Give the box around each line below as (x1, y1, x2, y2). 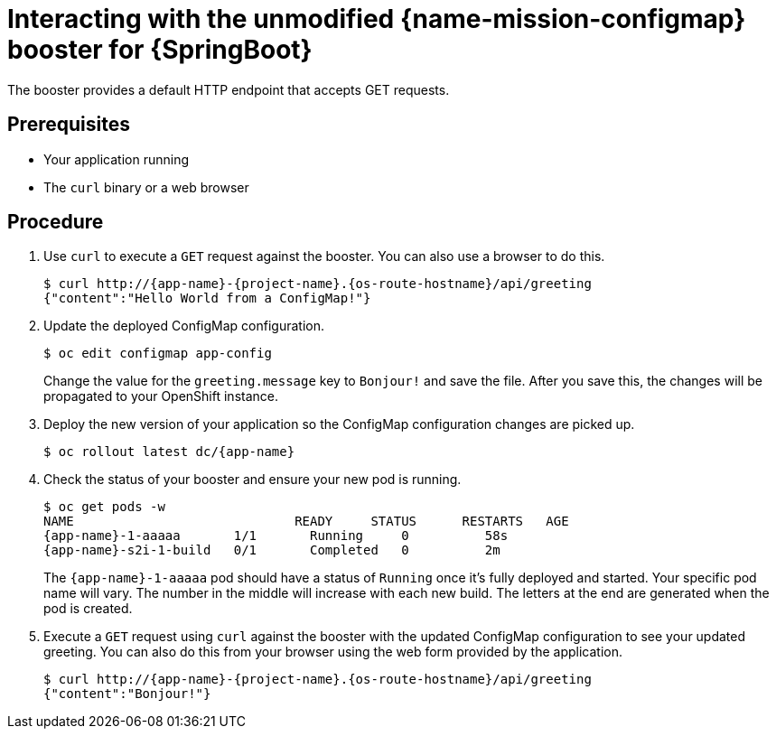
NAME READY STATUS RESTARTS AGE (43, 514, 569, 529)
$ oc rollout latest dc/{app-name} (43, 444, 295, 460)
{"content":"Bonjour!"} (43, 686, 211, 702)
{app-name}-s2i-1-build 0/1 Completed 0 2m (43, 543, 500, 558)
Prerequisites (7, 113, 130, 136)
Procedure (7, 210, 104, 234)
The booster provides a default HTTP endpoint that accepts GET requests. (7, 81, 450, 98)
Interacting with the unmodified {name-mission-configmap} (7, 4, 746, 34)
